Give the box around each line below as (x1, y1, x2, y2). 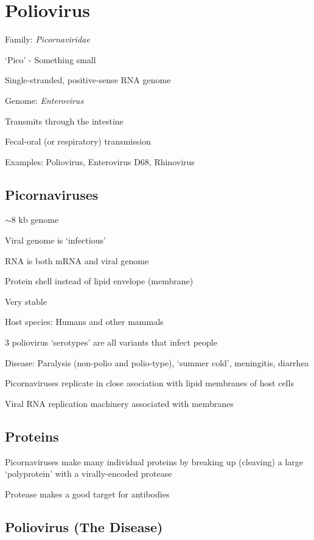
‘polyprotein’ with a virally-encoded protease (5, 467, 172, 480)
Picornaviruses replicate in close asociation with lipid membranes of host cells (5, 377, 294, 389)
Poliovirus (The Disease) (5, 517, 163, 536)
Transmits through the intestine (5, 114, 124, 127)
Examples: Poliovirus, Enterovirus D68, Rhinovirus (5, 155, 195, 168)
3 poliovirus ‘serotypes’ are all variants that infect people (5, 336, 217, 349)
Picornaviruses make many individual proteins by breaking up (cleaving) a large (5, 455, 303, 468)
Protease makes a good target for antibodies (5, 487, 170, 500)
